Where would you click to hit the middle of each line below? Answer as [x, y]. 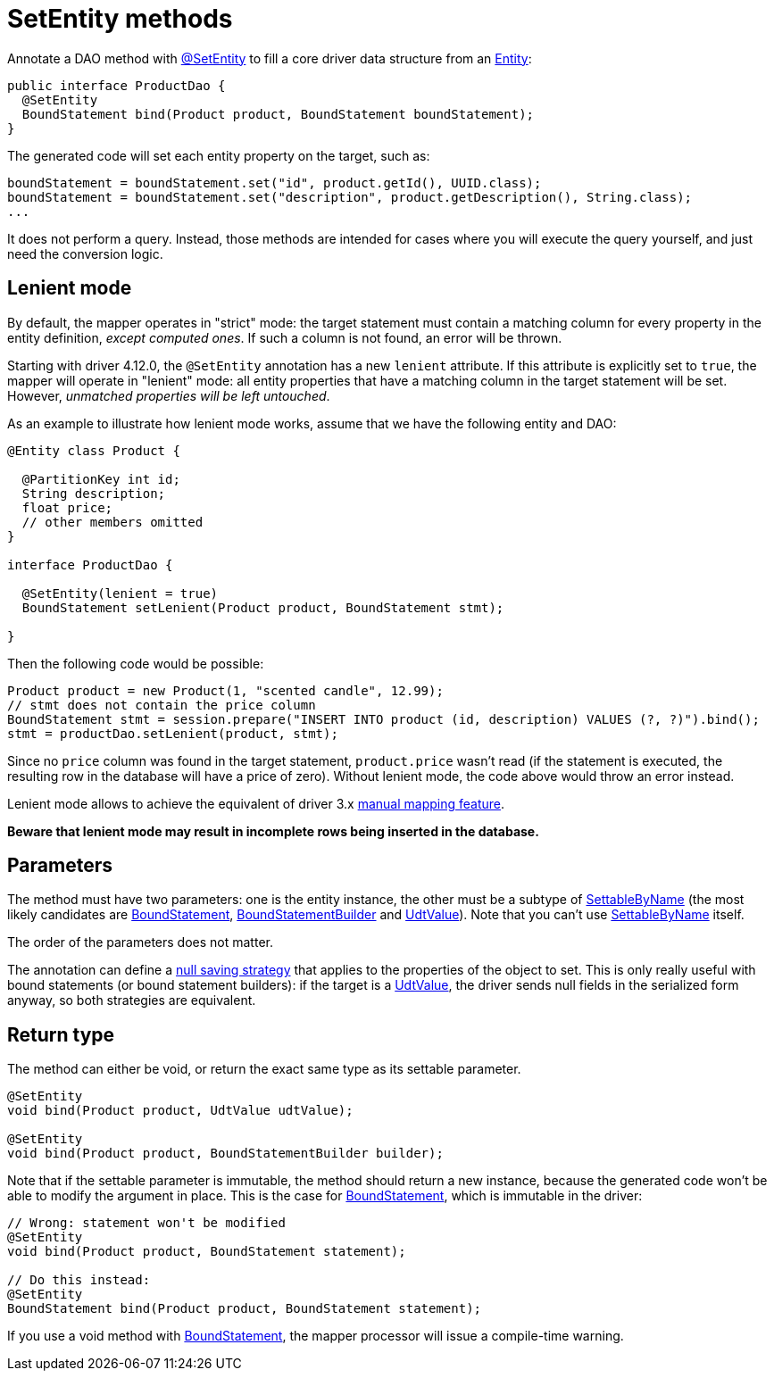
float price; [67, 507]
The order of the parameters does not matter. [140, 942]
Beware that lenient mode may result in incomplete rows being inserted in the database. [273, 831]
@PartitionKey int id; [101, 479]
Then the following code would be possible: [136, 663]
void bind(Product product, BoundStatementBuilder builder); [225, 1154]
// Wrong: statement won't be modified [146, 1223]
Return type [61, 1034]
